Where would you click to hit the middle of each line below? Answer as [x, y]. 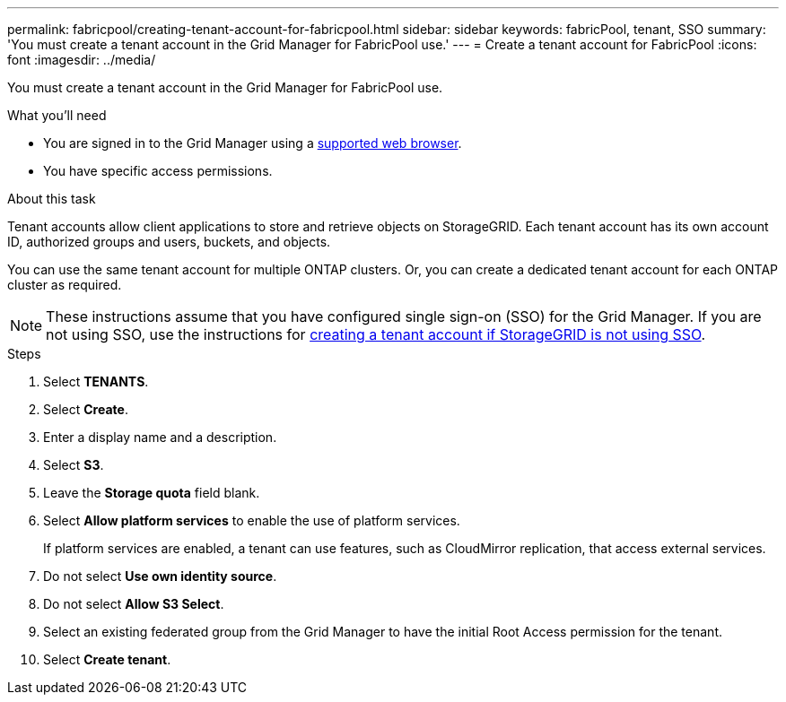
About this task [52, 199]
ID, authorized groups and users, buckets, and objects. [169, 242]
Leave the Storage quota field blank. [152, 493]
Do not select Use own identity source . [160, 576]
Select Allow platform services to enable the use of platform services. [252, 520]
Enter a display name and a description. [160, 437]
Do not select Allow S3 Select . [134, 604]
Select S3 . [74, 465]
